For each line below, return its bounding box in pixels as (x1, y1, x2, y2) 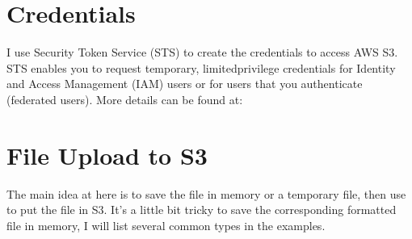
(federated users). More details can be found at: (6, 90, 243, 107)
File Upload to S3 (6, 138, 208, 171)
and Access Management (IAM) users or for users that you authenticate (6, 75, 363, 92)
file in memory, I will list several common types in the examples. (6, 216, 326, 233)
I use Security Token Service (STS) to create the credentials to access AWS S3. (6, 44, 398, 61)
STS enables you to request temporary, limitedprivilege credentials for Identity (6, 59, 396, 76)
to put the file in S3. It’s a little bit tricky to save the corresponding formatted (6, 201, 397, 218)
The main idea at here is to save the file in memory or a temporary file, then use (6, 185, 406, 202)
